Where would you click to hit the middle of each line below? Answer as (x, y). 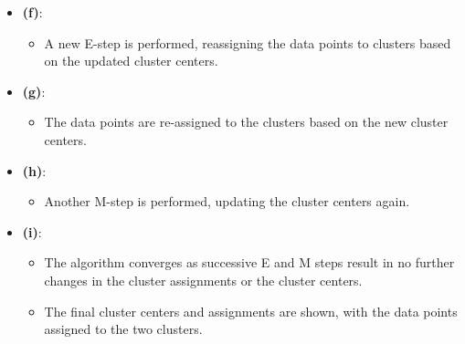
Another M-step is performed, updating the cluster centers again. (227, 201)
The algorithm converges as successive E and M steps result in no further (249, 262)
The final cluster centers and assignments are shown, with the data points (251, 311)
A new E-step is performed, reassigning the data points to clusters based (248, 42)
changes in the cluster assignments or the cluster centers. (203, 280)
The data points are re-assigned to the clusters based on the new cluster (246, 122)
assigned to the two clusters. (123, 329)
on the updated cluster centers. (131, 61)
